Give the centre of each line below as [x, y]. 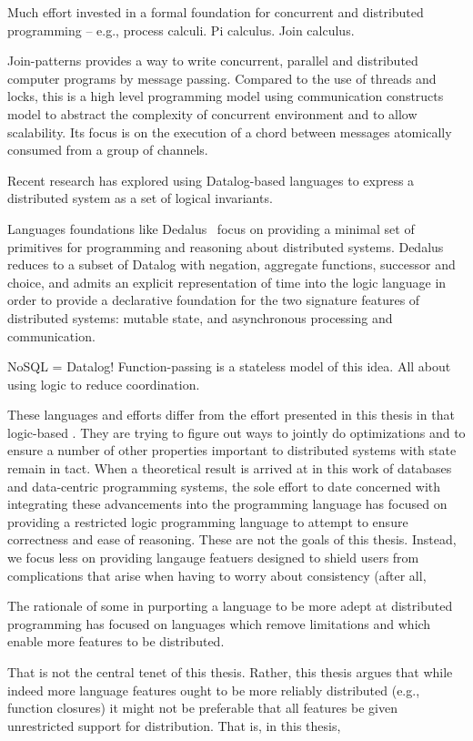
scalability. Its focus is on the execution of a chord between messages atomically [230, 132]
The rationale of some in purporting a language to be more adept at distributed [230, 606]
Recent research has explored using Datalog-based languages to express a [211, 180]
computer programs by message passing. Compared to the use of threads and [222, 78]
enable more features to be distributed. [116, 641]
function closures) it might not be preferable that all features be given [202, 708]
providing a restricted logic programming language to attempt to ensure [208, 521]
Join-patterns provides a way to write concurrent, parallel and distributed [213, 61]
